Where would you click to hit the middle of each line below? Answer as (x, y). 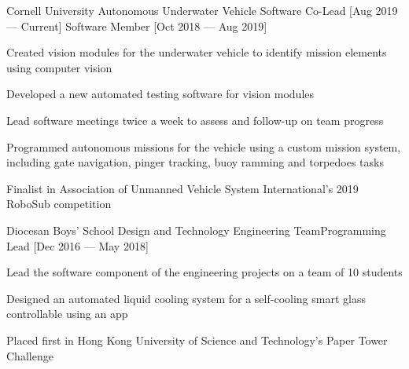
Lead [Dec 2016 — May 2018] (77, 245)
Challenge (30, 355)
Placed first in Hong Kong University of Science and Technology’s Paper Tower (197, 340)
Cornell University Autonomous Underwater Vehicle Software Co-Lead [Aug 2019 (202, 10)
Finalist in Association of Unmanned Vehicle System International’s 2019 (182, 188)
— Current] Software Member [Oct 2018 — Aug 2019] (137, 26)
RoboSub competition (59, 204)
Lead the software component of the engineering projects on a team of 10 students (204, 272)
